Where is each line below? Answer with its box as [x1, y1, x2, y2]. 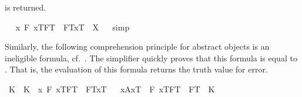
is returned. [5, 1, 46, 13]
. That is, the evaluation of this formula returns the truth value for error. [5, 63, 268, 75]
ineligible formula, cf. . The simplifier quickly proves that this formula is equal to [5, 51, 297, 64]
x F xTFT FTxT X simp [15, 20, 130, 33]
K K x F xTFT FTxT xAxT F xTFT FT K [8, 82, 215, 95]
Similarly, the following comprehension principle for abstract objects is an [5, 40, 270, 53]
